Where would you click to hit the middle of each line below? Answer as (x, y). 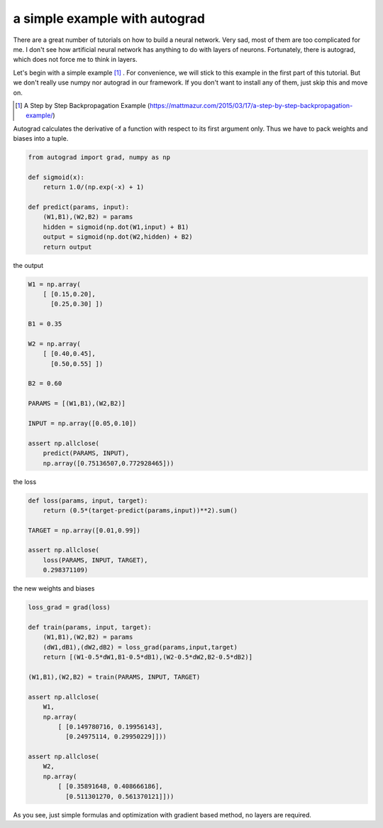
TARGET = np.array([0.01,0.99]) (84, 530)
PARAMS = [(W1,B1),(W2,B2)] (77, 404)
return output (67, 247)
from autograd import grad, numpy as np (99, 157)
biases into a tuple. (41, 139)
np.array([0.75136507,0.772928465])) (109, 463)
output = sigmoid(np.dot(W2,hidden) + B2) (118, 237)
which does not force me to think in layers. (75, 60)
